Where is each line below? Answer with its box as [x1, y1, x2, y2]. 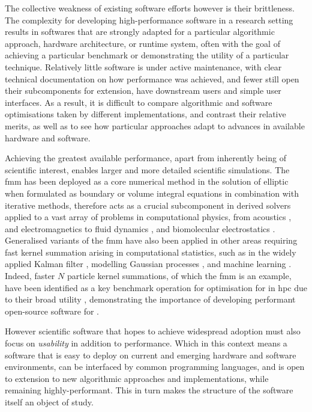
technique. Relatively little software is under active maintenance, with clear [5, 60, 282, 73]
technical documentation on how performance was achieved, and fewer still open [5, 72, 299, 85]
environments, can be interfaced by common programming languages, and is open [5, 360, 305, 373]
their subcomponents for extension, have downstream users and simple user [5, 84, 281, 97]
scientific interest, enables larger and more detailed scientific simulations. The [5, 163, 290, 176]
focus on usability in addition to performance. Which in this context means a [5, 337, 287, 349]
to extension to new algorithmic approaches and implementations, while [5, 372, 269, 384]
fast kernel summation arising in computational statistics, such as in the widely [5, 245, 296, 258]
